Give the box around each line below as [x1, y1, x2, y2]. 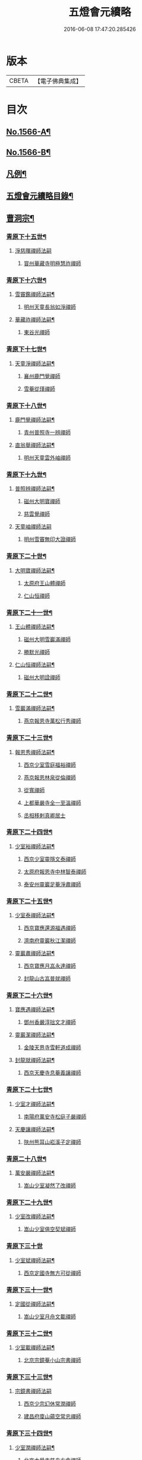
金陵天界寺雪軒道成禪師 [23, 1044, 81, 1051]
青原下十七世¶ [6, 345, 46, 353]
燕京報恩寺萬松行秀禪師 [23, 717, 81, 724]
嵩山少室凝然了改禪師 [23, 1182, 76, 1189]
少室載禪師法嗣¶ [14, 1344, 55, 1351]
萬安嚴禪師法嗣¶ [14, 1169, 55, 1176]
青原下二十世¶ [6, 552, 46, 561]
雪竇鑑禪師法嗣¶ [14, 291, 55, 298]
